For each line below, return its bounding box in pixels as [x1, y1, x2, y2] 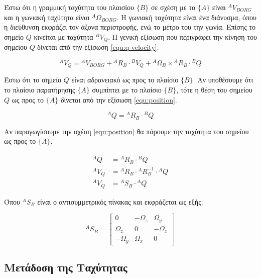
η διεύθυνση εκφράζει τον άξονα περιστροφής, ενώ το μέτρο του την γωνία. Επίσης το [4, 22, 255, 32]
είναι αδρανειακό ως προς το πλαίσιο [71, 74, 179, 85]
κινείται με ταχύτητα [34, 31, 93, 42]
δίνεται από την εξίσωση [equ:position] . [60, 94, 177, 105]
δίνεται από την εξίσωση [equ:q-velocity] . [37, 42, 159, 52]
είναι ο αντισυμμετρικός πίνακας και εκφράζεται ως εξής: [37, 196, 203, 207]
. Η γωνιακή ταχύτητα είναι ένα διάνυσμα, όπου [116, 12, 256, 22]
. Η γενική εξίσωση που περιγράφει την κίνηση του [108, 31, 257, 42]
